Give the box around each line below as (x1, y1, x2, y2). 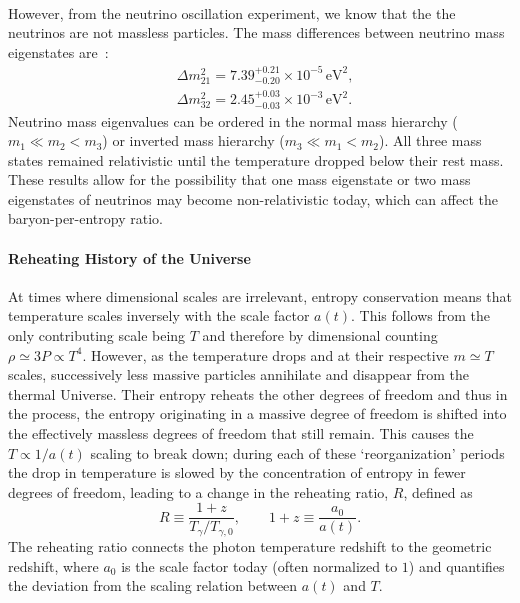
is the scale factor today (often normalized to (121, 555, 398, 576)
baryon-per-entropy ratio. (8, 208, 163, 229)
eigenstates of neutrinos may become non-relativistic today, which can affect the (8, 188, 498, 209)
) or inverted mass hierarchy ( (102, 130, 285, 151)
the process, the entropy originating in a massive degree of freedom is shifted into (8, 403, 507, 424)
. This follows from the (351, 305, 491, 326)
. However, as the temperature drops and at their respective (82, 344, 449, 365)
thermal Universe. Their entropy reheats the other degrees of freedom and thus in (8, 383, 508, 404)
